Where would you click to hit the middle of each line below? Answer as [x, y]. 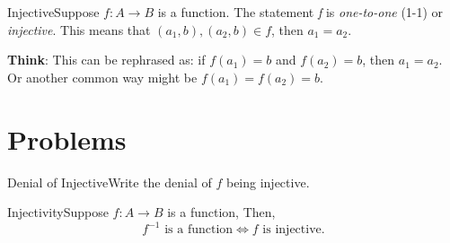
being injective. [268, 182]
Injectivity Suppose [58, 212]
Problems [67, 139]
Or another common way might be [102, 77]
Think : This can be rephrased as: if [106, 60]
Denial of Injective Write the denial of [110, 182]
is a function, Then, [221, 212]
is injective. [294, 230]
